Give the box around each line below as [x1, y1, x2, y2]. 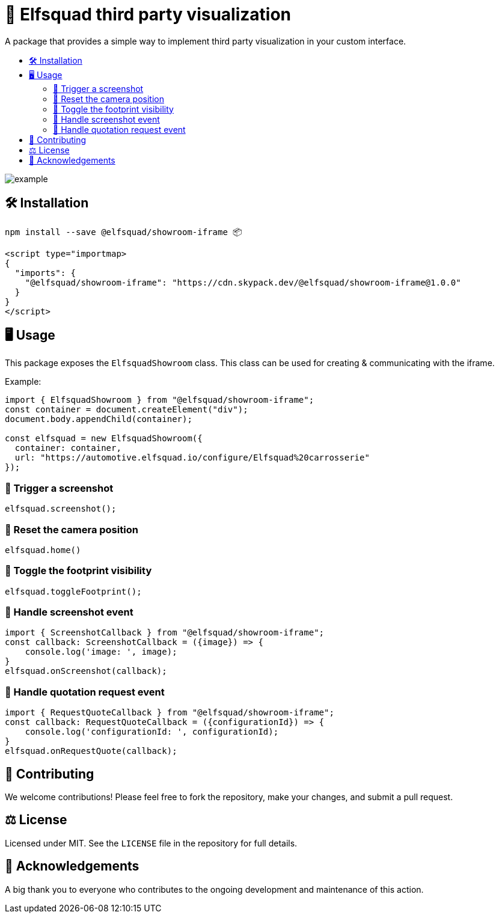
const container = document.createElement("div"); [5, 405, 248, 415]
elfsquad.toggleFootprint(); [5, 586, 142, 596]
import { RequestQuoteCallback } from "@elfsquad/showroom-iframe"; [5, 708, 334, 718]
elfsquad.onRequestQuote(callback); [5, 746, 177, 756]
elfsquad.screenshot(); [5, 504, 117, 514]
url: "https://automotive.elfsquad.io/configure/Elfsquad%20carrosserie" [14, 453, 370, 463]
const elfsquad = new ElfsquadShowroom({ [5, 433, 203, 444]
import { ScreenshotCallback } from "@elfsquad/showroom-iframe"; [5, 628, 325, 638]
